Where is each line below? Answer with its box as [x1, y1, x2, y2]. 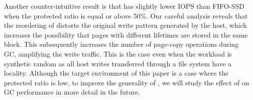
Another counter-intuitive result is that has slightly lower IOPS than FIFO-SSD [4, 1, 245, 11]
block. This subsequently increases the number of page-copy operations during [4, 39, 239, 49]
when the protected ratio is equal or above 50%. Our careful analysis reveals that [4, 10, 248, 20]
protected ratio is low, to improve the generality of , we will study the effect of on [4, 77, 249, 87]
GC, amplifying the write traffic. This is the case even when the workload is [4, 48, 232, 59]
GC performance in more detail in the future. [4, 87, 140, 97]
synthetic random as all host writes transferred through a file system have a [4, 58, 231, 68]
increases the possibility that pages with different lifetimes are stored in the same [4, 29, 248, 40]
